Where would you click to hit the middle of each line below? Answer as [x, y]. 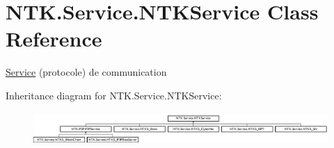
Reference [54, 39]
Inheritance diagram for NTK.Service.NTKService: [114, 95]
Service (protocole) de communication [86, 72]
